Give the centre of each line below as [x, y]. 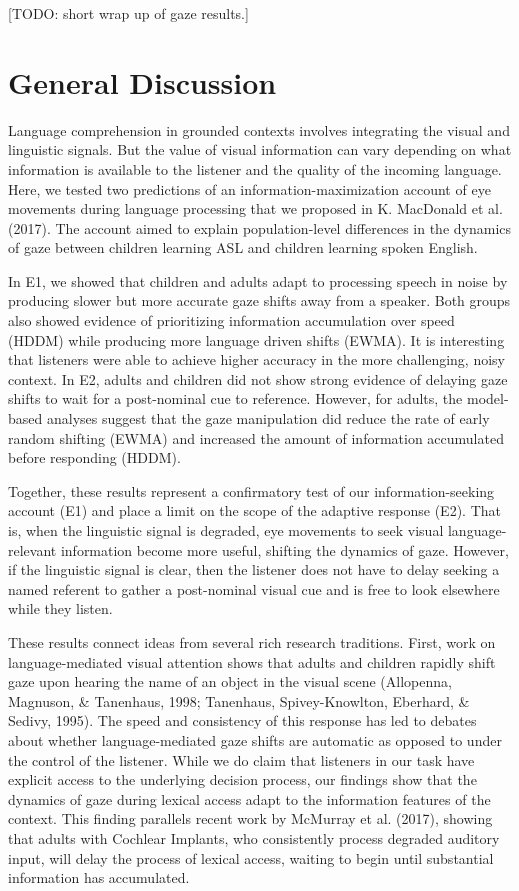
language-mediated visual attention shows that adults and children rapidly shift [252, 661]
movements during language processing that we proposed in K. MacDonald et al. [255, 208]
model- [487, 398]
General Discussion [142, 81]
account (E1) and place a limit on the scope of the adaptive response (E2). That [254, 510]
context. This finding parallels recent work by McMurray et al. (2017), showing [250, 818]
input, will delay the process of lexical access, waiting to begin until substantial [251, 857]
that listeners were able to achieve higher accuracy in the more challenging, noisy [256, 359]
